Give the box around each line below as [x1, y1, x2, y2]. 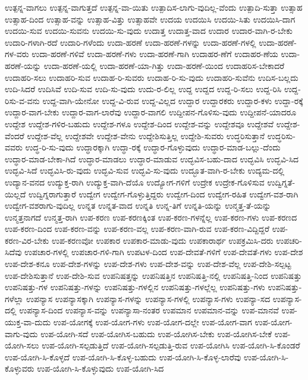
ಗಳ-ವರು [5, 48, 29, 60]
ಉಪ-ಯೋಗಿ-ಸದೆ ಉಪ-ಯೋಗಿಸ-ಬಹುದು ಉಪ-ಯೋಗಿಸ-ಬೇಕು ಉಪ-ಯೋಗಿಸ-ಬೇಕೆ [40, 327, 272, 340]
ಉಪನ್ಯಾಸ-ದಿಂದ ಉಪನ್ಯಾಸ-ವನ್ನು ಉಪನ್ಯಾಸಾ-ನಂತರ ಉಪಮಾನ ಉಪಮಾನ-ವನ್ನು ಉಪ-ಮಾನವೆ [19, 304, 279, 316]
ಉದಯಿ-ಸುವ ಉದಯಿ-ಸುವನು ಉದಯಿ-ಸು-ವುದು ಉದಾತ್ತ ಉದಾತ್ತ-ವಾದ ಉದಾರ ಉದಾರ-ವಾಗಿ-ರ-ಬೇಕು [5, 24, 293, 37]
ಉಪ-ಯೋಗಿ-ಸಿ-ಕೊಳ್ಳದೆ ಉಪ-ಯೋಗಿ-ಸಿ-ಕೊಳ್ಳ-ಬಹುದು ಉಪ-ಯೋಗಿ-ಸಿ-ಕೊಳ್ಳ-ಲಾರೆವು [5, 350, 241, 363]
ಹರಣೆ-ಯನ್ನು [5, 59, 42, 71]
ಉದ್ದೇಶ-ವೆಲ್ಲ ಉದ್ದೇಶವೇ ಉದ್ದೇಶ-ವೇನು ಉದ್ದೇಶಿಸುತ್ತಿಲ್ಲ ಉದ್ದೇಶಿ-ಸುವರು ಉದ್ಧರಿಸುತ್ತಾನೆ [27, 129, 265, 142]
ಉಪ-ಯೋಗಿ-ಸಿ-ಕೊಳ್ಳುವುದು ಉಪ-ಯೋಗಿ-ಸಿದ [37, 362, 164, 375]
